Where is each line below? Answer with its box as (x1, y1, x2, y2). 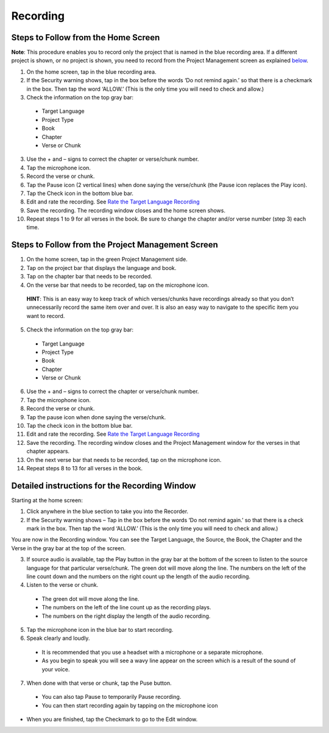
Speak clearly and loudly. (26, 634, 90, 642)
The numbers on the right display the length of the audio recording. (41, 612, 211, 620)
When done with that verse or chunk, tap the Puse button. (26, 679, 172, 687)
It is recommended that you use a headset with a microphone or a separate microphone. (41, 648, 264, 656)
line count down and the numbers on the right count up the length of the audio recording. (26, 573, 251, 580)
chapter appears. (26, 448, 70, 455)
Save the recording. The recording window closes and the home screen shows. (26, 207, 225, 214)
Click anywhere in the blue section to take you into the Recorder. (26, 508, 189, 515)
